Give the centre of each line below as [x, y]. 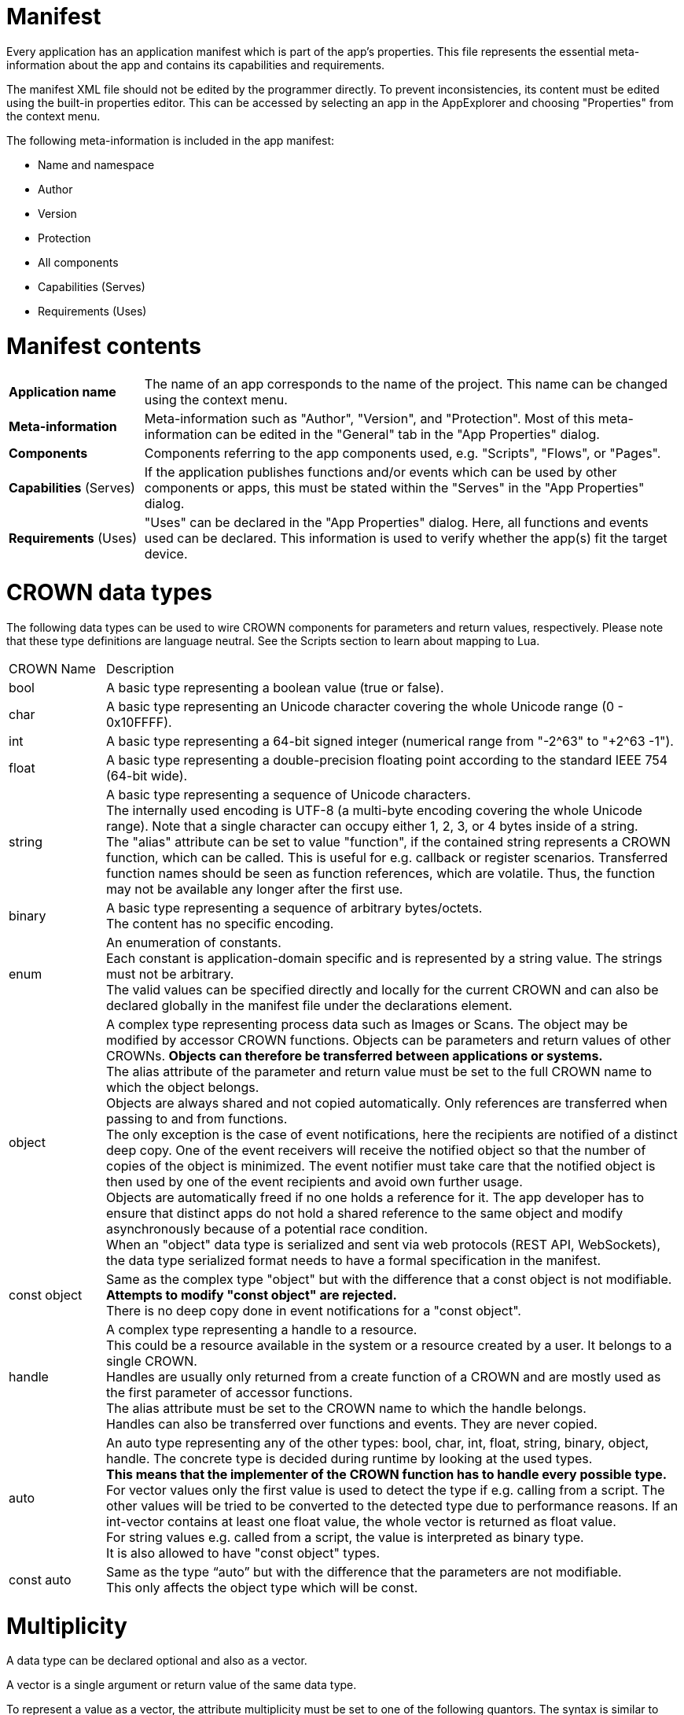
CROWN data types [109, 592]
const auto [40, 1579]
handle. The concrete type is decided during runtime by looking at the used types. [349, 1458]
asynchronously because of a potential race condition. [267, 1228]
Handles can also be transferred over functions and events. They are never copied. [351, 1424]
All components [78, 262]
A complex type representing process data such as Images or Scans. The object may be [367, 1024]
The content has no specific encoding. [220, 923]
